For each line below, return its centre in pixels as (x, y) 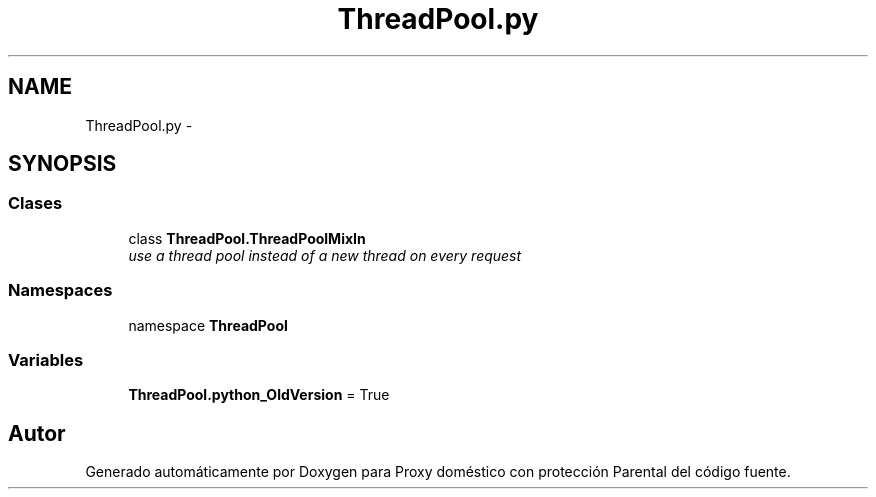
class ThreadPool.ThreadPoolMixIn (247, 238)
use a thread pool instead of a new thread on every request (325, 255)
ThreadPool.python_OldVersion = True (259, 395)
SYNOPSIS (62, 164)
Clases (35, 203)
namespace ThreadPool (208, 325)
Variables (46, 359)
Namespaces (60, 290)
